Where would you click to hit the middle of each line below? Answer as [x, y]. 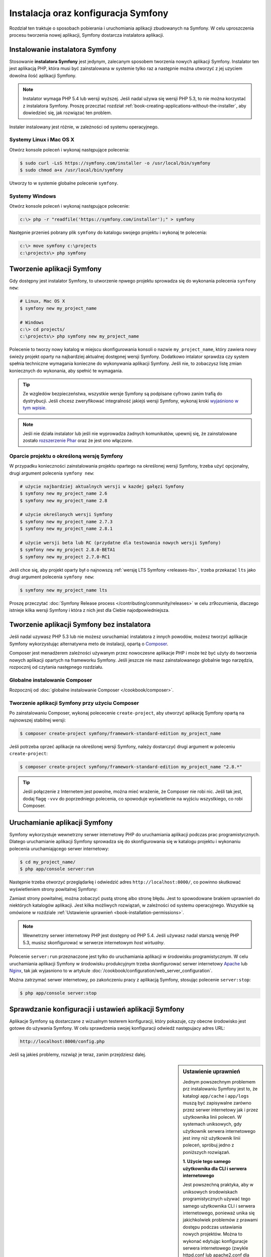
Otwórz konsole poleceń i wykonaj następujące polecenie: [70, 206]
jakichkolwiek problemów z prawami [220, 1220]
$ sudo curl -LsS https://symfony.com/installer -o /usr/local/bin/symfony [115, 163]
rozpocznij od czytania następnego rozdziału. [56, 667]
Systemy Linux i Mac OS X [42, 140]
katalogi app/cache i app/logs [216, 1096]
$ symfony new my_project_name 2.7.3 [66, 521]
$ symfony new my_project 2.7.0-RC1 [65, 557]
